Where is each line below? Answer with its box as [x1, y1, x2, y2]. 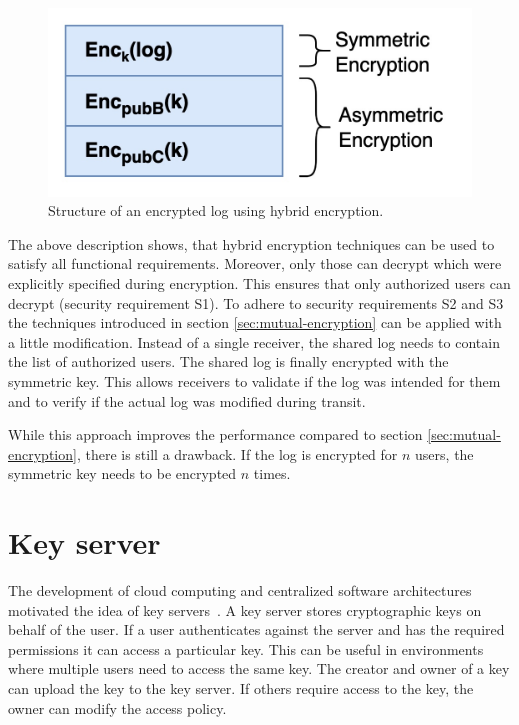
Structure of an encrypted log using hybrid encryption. [48, 200, 384, 221]
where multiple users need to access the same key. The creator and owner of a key [8, 658, 510, 679]
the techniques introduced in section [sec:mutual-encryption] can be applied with [8, 312, 502, 333]
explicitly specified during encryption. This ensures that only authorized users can [8, 273, 511, 293]
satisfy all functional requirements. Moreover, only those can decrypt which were [8, 253, 502, 274]
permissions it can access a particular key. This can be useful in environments [8, 638, 484, 659]
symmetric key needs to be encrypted [8, 463, 237, 484]
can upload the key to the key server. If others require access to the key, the [8, 678, 474, 699]
